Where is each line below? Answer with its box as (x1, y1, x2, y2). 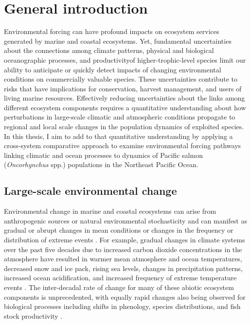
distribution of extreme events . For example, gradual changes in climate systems (4, 235, 245, 245)
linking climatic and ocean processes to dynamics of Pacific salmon (4, 150, 203, 160)
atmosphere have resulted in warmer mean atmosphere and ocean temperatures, (4, 254, 242, 264)
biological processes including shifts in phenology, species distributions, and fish (4, 301, 241, 311)
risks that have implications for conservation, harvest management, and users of (4, 83, 242, 93)
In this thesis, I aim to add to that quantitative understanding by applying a (4, 131, 233, 141)
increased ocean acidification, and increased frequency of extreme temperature (4, 273, 237, 283)
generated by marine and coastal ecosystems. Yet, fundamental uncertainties (4, 35, 232, 46)
